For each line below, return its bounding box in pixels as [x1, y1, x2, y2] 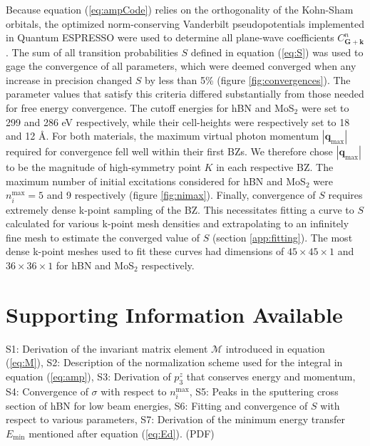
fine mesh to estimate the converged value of [6, 229, 200, 244]
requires [328, 187, 363, 202]
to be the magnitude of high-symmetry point [6, 160, 201, 175]
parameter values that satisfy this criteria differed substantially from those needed [6, 86, 364, 101]
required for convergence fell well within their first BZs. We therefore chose [6, 144, 333, 159]
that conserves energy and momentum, [186, 368, 356, 383]
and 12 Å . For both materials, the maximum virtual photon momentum [6, 128, 319, 143]
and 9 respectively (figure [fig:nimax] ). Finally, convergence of [46, 187, 316, 202]
